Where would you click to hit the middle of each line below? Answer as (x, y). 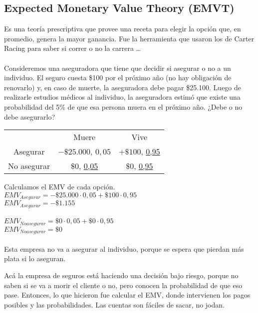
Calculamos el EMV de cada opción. (60, 187)
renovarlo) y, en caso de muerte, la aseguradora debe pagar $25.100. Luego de (123, 87)
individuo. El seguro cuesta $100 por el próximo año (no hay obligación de (118, 78)
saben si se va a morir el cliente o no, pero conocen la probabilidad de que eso (123, 285)
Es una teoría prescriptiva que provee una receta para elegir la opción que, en (123, 29)
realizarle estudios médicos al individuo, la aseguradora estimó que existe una (122, 97)
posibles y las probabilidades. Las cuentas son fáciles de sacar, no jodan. (114, 304)
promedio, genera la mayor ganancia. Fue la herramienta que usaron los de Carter (129, 38)
